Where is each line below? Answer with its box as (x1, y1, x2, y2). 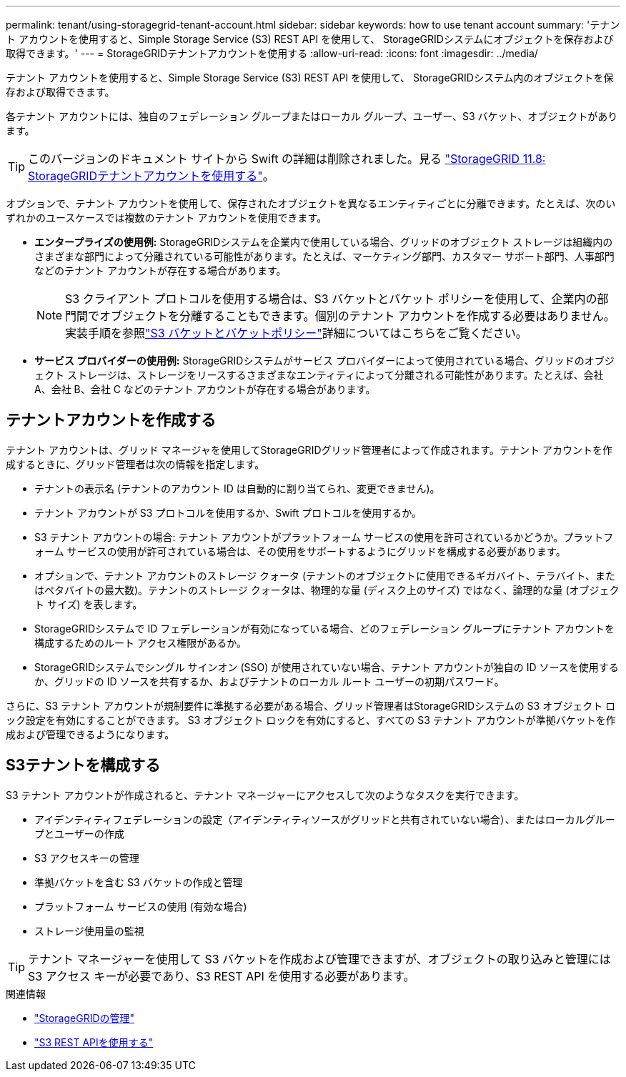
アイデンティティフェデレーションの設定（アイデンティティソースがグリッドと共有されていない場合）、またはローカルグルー (34, 813, 615, 825)
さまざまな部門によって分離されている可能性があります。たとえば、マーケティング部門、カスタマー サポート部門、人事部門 (34, 250, 615, 262)
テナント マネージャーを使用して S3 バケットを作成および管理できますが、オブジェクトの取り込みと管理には (28, 951, 611, 966)
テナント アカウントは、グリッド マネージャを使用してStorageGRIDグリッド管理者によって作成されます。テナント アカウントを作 (6, 443, 612, 456)
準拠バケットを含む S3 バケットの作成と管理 (34, 875, 243, 888)
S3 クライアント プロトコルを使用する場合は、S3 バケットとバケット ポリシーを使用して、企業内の (65, 292, 597, 306)
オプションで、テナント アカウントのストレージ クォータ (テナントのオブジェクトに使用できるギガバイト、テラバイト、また (34, 569, 616, 582)
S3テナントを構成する (6, 756, 161, 775)
